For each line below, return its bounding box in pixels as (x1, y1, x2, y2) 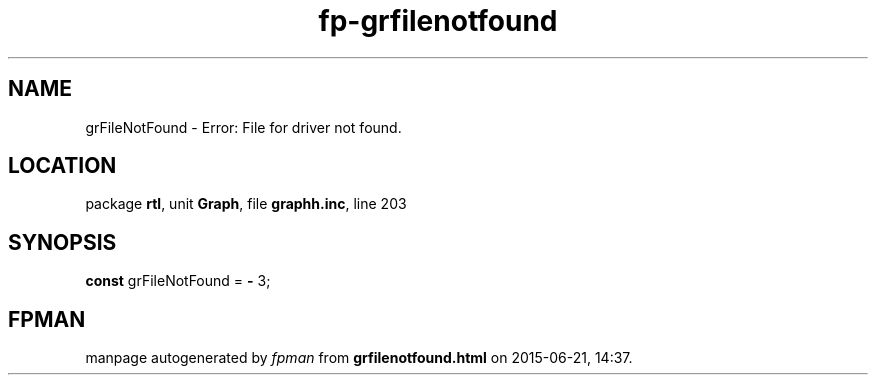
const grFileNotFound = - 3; (85, 272, 271, 290)
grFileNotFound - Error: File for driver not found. (85, 118, 402, 136)
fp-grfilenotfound (318, 4, 558, 38)
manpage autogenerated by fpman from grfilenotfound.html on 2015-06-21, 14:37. (85, 349, 633, 367)
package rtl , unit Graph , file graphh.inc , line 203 (85, 195, 407, 213)
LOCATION (8, 153, 117, 179)
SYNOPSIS (8, 229, 117, 255)
